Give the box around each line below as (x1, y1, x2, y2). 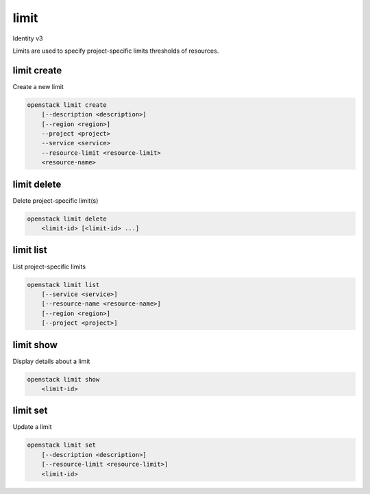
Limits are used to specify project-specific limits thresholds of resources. (12, 47, 219, 55)
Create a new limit (12, 82, 64, 90)
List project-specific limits (12, 262, 86, 271)
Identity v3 (12, 34, 43, 42)
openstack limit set (27, 441, 96, 449)
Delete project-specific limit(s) (12, 196, 99, 205)
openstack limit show (27, 375, 100, 383)
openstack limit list (27, 281, 100, 288)
